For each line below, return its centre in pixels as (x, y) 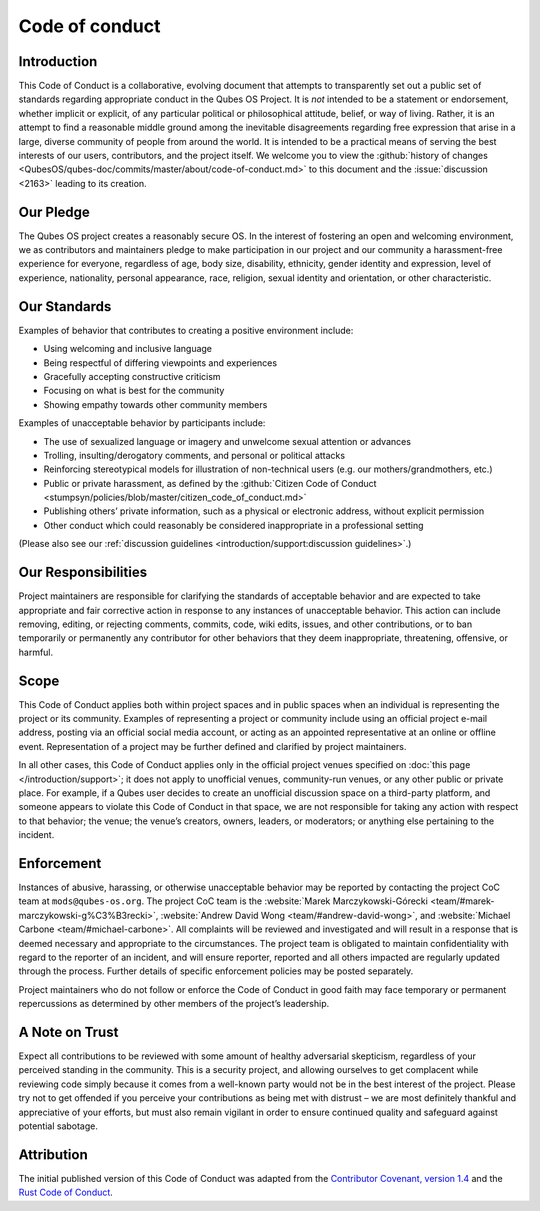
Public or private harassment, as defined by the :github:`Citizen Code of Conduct (210, 483)
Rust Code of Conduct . (66, 1192)
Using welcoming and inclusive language (128, 349)
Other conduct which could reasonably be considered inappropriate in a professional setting (233, 525)
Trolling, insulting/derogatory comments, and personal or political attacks (194, 455)
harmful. (36, 652)
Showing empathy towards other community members (155, 404)
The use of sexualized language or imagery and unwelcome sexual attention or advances (227, 441)
